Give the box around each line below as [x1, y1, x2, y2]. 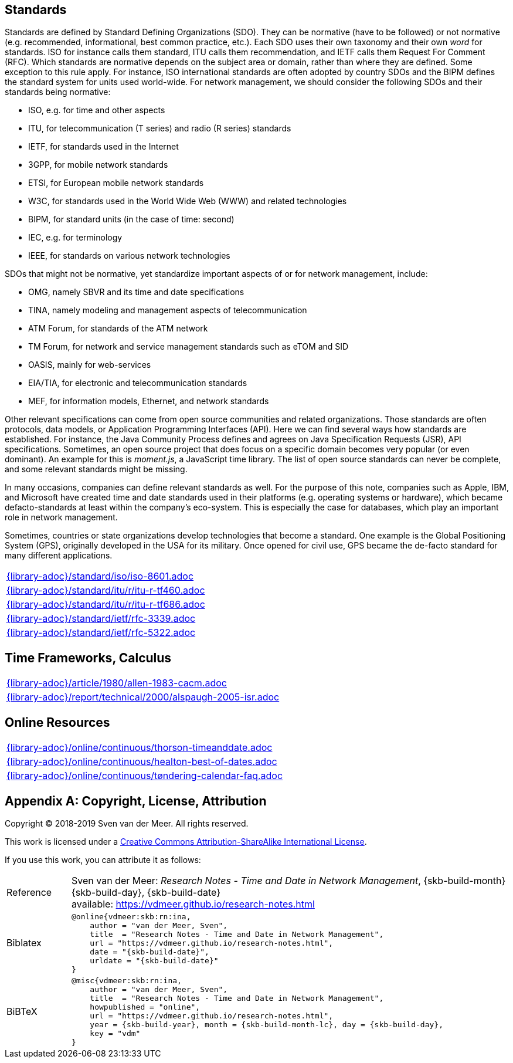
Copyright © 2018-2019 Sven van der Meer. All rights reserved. [5, 818, 249, 828]
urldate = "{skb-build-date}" [90, 956, 219, 965]
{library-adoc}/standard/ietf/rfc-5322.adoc [6, 627, 196, 639]
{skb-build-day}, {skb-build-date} [72, 886, 221, 898]
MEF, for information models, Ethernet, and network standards [28, 396, 269, 407]
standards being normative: [5, 87, 111, 97]
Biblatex [6, 937, 42, 949]
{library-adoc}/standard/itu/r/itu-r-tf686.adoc [6, 598, 205, 611]
